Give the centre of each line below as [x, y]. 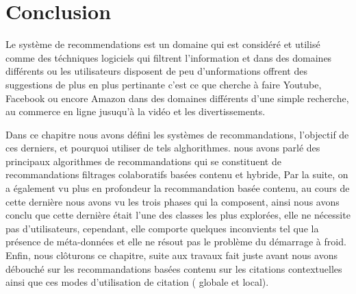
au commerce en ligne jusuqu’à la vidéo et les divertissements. [136, 111]
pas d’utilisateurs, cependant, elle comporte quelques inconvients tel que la [162, 228]
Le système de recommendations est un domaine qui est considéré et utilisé [163, 44]
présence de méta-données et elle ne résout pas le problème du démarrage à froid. [176, 242]
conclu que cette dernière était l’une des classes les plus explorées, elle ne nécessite [178, 215]
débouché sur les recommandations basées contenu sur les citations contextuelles [174, 268]
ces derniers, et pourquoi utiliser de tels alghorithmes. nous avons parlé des [163, 148]
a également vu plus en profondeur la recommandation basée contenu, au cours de [178, 188]
